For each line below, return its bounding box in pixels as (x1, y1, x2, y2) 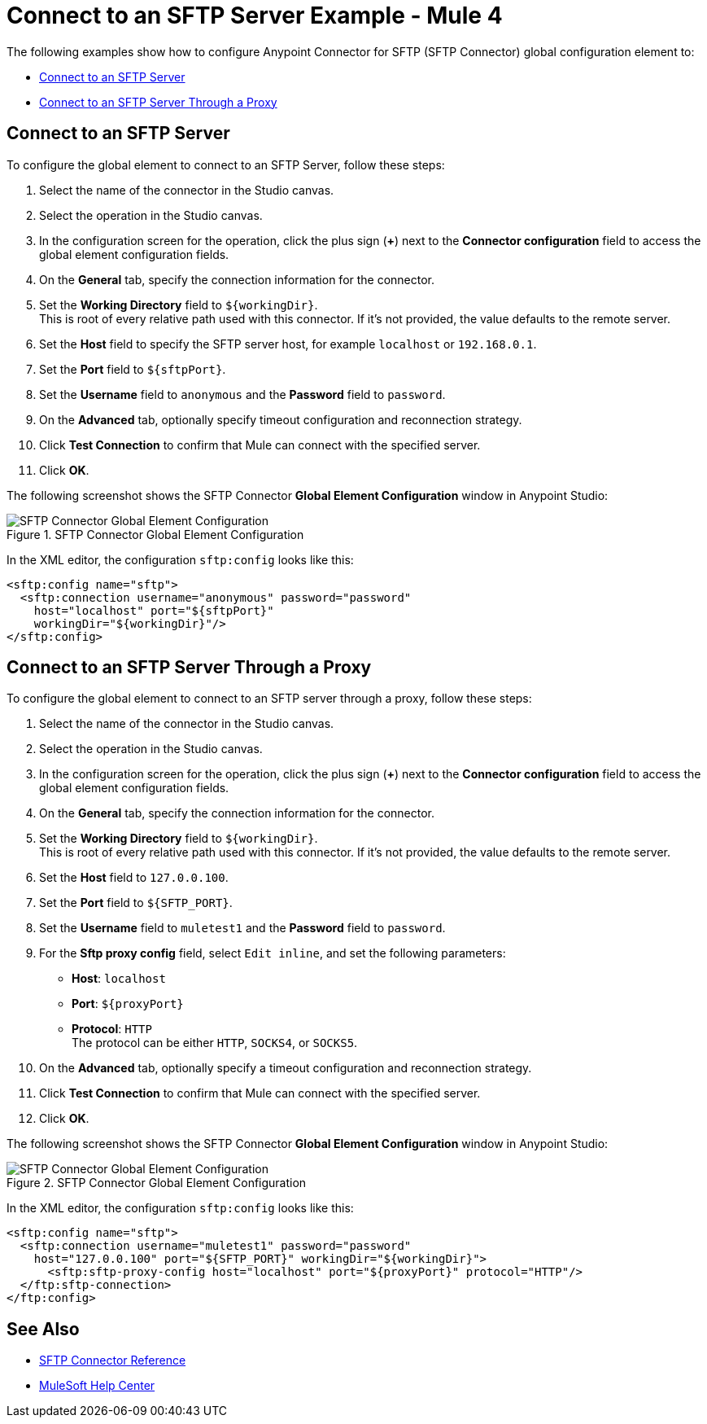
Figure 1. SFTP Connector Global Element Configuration (7, 527, 304, 541)
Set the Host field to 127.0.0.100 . (39, 870, 229, 885)
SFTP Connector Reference (39, 1353, 186, 1368)
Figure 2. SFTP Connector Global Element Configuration (7, 1176, 307, 1190)
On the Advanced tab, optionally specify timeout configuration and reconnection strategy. (39, 412, 522, 427)
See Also (7, 1318, 80, 1339)
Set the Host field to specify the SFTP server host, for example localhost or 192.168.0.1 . (39, 336, 537, 351)
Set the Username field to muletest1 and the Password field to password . (39, 921, 446, 935)
